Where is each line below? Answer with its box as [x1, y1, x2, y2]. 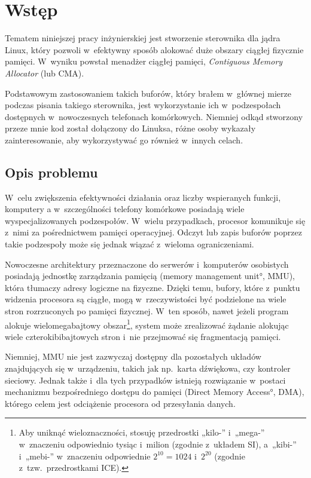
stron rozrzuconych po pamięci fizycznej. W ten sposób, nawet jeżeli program [5, 305, 289, 317]
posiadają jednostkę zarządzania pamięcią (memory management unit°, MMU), [5, 269, 295, 282]
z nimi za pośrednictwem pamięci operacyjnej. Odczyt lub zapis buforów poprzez [5, 226, 302, 238]
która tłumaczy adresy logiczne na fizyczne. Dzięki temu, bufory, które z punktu [5, 281, 300, 293]
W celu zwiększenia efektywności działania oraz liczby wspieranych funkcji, [5, 191, 281, 203]
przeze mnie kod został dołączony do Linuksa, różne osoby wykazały [5, 122, 256, 134]
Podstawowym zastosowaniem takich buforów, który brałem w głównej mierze [5, 87, 291, 99]
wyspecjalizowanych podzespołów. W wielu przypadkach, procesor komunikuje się [5, 214, 306, 226]
